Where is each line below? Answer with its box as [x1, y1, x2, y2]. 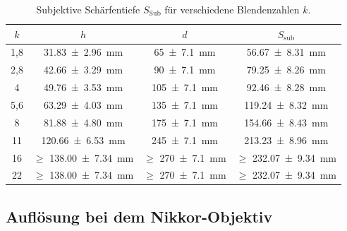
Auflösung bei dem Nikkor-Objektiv [6, 205, 273, 227]
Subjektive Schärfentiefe [36, 2, 140, 16]
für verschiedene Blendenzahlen [164, 2, 300, 16]
